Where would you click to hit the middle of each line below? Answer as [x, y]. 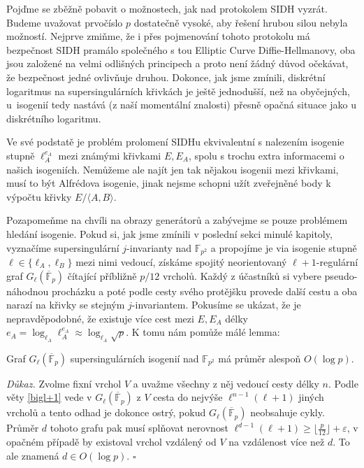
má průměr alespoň [260, 358]
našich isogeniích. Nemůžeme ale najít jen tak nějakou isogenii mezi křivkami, [173, 169]
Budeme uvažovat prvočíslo [65, 22]
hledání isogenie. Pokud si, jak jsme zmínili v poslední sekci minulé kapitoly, [169, 233]
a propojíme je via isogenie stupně [284, 247]
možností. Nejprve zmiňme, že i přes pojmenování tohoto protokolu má [158, 36]
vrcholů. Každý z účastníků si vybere [242, 275]
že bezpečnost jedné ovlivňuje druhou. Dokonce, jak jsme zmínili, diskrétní [166, 77]
